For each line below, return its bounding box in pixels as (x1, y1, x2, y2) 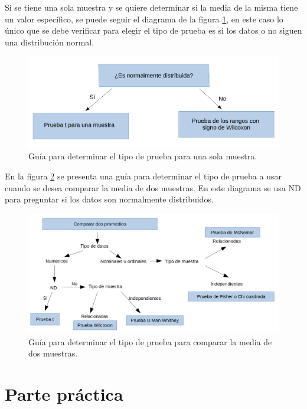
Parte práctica (5, 382, 123, 406)
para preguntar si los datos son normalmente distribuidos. (5, 193, 214, 205)
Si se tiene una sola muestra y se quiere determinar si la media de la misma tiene (5, 1, 298, 13)
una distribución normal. (5, 35, 94, 48)
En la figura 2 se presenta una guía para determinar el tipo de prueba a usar (5, 169, 282, 182)
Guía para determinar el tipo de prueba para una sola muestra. (28, 150, 257, 162)
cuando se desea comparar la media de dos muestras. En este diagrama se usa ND (5, 181, 301, 194)
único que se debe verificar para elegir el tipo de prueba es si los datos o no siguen (5, 24, 302, 37)
